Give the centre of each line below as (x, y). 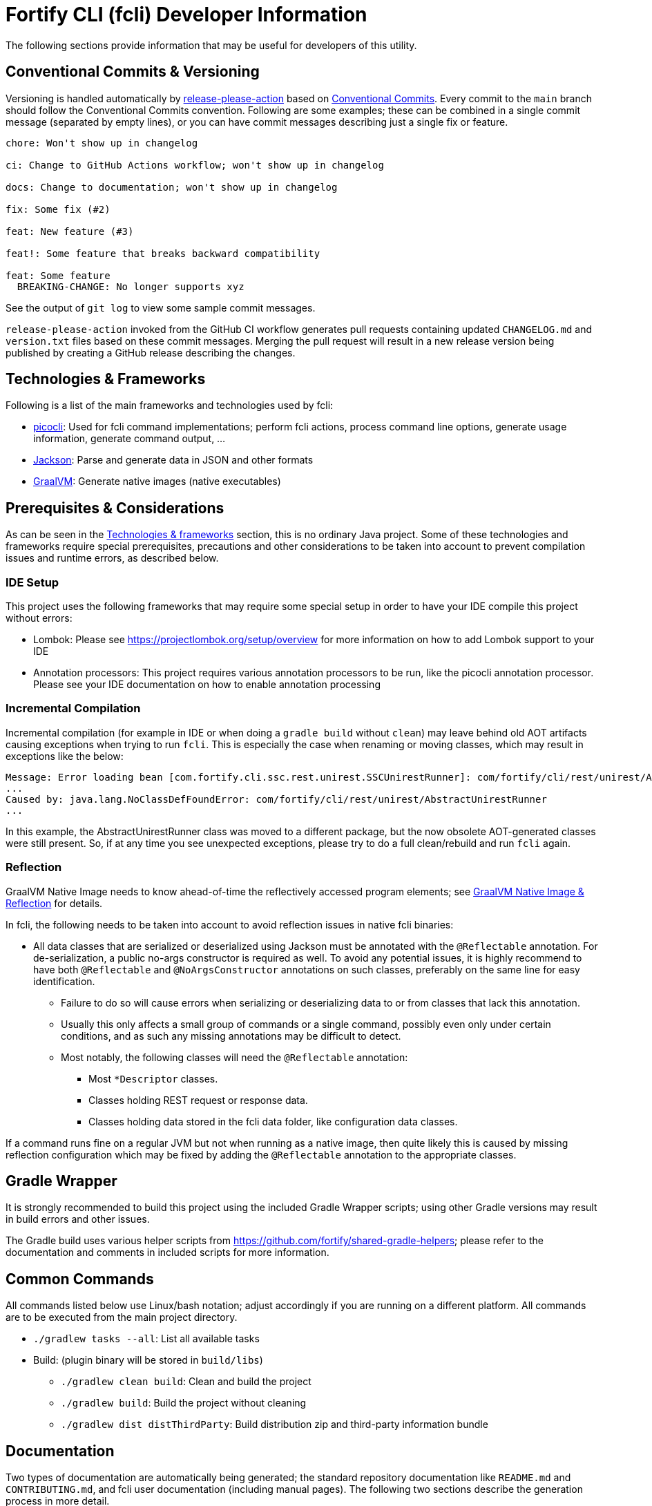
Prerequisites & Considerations (115, 508)
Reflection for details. (54, 903)
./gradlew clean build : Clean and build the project (186, 1382)
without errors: (39, 618)
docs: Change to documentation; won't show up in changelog (172, 187)
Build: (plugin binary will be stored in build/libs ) (148, 1360)
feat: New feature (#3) (70, 231)
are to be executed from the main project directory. (122, 1317)
